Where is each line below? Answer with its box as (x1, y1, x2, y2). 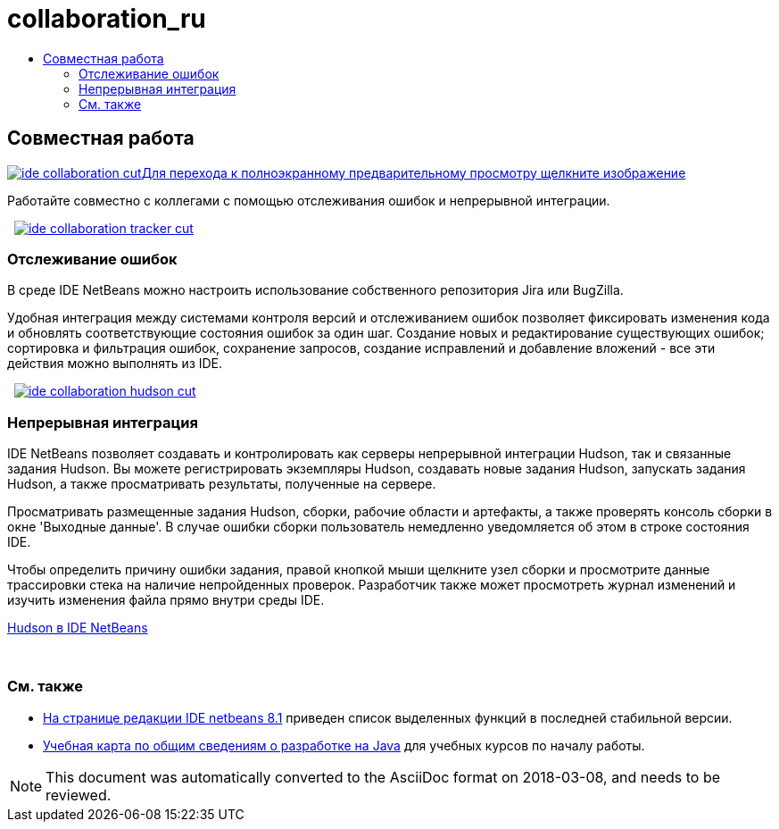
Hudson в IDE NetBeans (7, 620, 148, 636)
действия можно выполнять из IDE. (7, 356, 223, 372)
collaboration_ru (7, 4, 206, 34)
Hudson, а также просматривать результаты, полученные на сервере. (7, 476, 436, 492)
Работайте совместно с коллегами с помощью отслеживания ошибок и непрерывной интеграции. (7, 192, 610, 208)
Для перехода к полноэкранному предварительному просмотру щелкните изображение (141, 164, 686, 180)
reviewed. (46, 785, 112, 804)
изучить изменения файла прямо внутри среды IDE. (7, 592, 325, 608)
